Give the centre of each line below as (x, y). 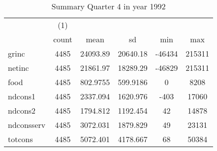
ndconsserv (27, 125)
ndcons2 (22, 110)
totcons (20, 139)
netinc (18, 68)
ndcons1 (22, 96)
